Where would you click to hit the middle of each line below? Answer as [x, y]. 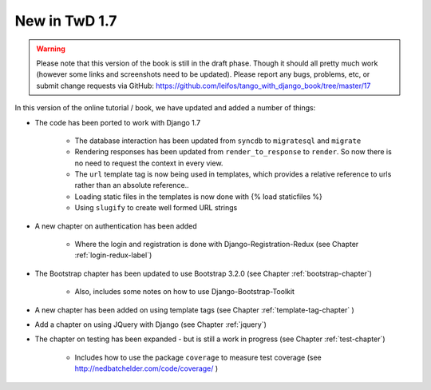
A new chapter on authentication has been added [116, 226]
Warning [51, 49]
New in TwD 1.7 [66, 21]
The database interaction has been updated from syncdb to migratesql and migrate [218, 141]
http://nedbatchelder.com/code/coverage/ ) [146, 368]
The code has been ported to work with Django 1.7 [118, 122]
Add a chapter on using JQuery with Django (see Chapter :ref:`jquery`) [151, 324]
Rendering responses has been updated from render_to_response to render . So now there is [233, 152]
